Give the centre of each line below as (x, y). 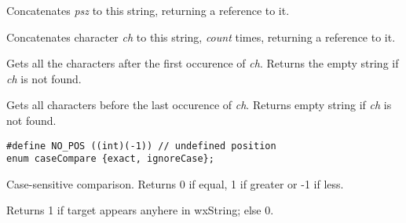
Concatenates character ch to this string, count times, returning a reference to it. (201, 37)
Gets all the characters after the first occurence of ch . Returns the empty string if (203, 63)
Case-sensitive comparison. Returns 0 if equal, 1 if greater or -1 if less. (175, 183)
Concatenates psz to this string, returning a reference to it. (148, 10)
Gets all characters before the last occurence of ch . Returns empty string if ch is (199, 105)
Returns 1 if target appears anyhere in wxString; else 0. (140, 210)
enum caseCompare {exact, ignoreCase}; (110, 159)
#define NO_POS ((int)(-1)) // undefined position (141, 146)
